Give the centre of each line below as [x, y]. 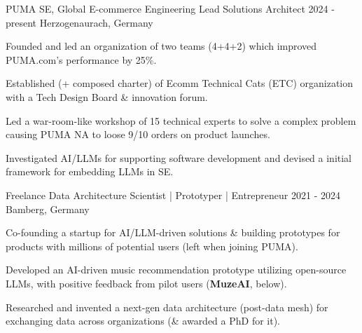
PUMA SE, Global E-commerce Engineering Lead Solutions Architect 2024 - [170, 8]
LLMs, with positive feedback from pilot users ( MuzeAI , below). [146, 283]
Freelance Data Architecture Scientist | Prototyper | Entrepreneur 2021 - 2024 [173, 195]
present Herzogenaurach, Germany [79, 22]
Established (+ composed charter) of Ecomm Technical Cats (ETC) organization [180, 83]
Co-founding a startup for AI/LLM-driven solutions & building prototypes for [173, 232]
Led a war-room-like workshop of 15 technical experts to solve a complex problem [181, 120]
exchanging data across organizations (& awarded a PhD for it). [143, 321]
